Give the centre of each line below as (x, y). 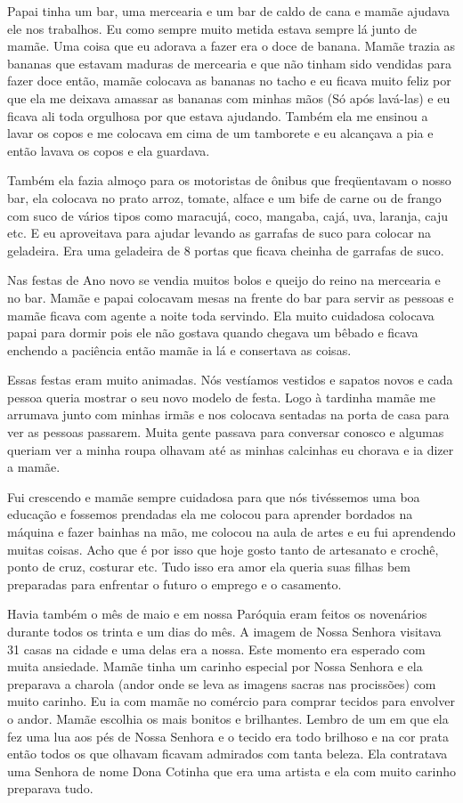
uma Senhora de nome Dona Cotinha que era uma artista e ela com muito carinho (232, 771)
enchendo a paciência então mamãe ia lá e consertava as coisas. (179, 349)
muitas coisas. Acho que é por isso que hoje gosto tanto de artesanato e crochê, (223, 549)
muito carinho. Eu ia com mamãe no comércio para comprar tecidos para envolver (231, 701)
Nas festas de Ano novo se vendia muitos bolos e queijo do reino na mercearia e (224, 280)
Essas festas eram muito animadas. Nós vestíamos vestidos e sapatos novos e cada (230, 380)
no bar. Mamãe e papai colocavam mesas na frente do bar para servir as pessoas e (231, 297)
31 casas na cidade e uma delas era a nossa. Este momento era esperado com (216, 649)
